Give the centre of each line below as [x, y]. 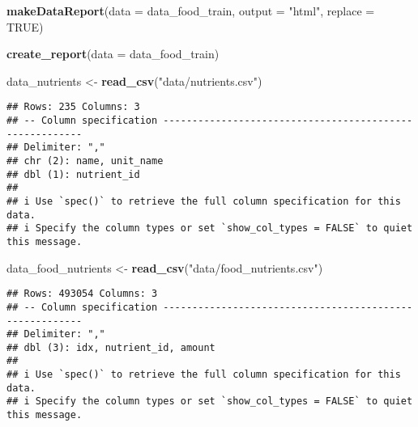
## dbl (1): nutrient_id [73, 174]
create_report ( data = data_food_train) [113, 54]
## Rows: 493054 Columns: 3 [82, 294]
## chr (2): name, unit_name [85, 161]
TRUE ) [25, 26]
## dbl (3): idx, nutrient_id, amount [111, 347]
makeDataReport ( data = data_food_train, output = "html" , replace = [191, 11]
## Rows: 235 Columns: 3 [73, 107]
